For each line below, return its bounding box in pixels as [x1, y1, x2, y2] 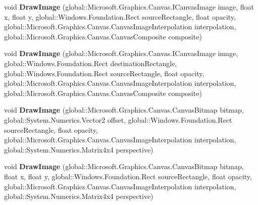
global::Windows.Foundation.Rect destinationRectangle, [4, 58, 177, 68]
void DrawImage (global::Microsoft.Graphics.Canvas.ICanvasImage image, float [4, 2, 254, 12]
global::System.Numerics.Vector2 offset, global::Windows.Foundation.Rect [4, 114, 232, 125]
